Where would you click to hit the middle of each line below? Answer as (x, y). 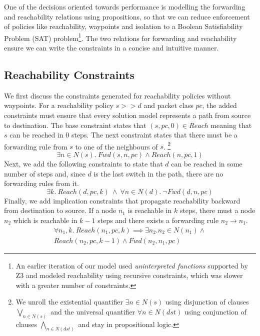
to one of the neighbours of (116, 146)
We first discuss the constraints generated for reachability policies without (117, 95)
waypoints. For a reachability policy (59, 105)
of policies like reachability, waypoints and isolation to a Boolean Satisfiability (123, 26)
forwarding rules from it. (41, 183)
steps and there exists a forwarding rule (158, 220)
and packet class (168, 105)
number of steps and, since (45, 173)
